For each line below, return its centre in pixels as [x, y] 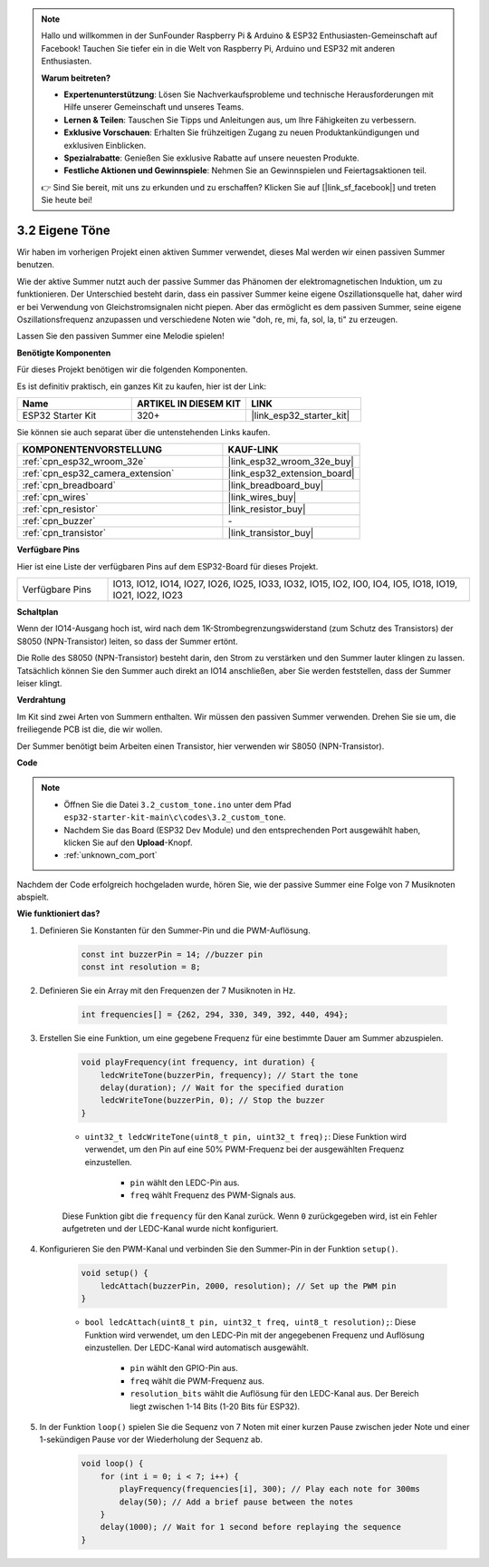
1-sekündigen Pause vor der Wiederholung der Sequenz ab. [151, 1440]
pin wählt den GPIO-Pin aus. [184, 1368]
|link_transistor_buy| [271, 533]
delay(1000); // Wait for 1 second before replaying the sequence [251, 1527]
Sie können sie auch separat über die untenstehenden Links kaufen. [144, 432]
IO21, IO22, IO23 [148, 596]
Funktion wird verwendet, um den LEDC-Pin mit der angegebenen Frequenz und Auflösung [254, 1335]
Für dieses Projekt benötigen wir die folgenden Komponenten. [132, 370]
